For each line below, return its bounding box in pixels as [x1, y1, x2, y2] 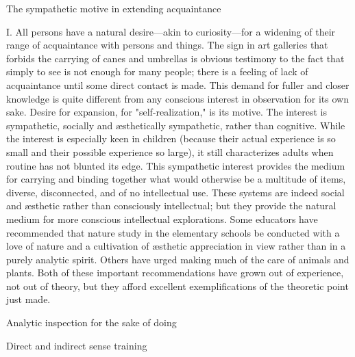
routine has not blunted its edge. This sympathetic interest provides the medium [6, 158, 345, 172]
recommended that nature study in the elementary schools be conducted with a [6, 225, 340, 239]
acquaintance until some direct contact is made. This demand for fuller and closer [6, 77, 350, 92]
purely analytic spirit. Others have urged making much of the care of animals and [6, 252, 350, 266]
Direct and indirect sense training [6, 338, 147, 352]
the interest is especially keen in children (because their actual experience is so [6, 131, 336, 146]
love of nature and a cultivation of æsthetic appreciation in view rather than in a [6, 239, 346, 253]
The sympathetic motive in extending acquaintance [6, 1, 221, 15]
